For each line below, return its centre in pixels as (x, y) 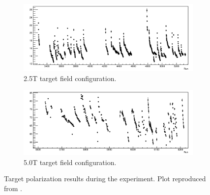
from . (13, 188)
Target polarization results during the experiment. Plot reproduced (105, 179)
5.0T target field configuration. (70, 162)
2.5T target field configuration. (70, 78)
